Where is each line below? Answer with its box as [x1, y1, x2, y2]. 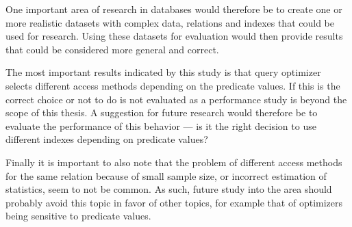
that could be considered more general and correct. [5, 42, 219, 56]
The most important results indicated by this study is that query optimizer [5, 65, 321, 79]
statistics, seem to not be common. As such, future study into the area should [5, 182, 332, 196]
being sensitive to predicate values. [5, 209, 151, 223]
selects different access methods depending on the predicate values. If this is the [5, 78, 340, 92]
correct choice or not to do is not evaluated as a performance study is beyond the [5, 92, 347, 106]
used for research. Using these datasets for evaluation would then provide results [5, 29, 343, 43]
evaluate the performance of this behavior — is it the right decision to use [5, 118, 316, 133]
